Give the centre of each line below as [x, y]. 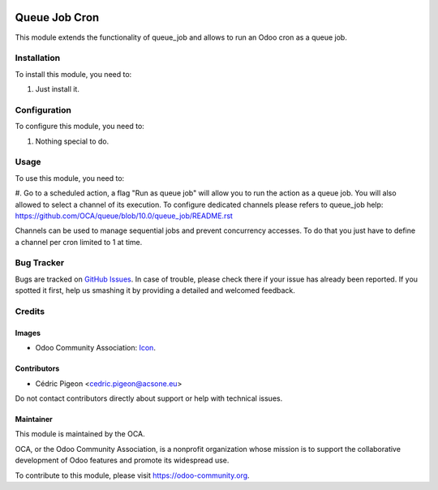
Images [28, 333]
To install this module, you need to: [73, 74]
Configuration [43, 110]
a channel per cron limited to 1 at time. [79, 242]
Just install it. [58, 89]
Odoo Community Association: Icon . [95, 348]
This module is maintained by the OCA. [80, 434]
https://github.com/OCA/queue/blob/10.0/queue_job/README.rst [124, 216]
